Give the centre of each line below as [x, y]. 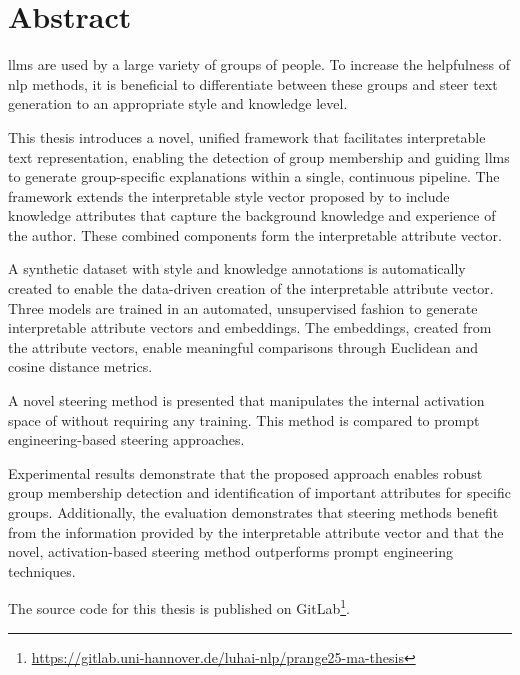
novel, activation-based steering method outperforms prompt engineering [230, 551]
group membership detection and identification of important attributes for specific [259, 492]
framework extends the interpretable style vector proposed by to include [229, 195]
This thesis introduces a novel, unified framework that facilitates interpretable [247, 136]
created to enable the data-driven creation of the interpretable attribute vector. [251, 288]
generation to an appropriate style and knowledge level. [178, 103]
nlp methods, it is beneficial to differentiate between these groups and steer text [253, 83]
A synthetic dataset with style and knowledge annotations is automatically [237, 268]
